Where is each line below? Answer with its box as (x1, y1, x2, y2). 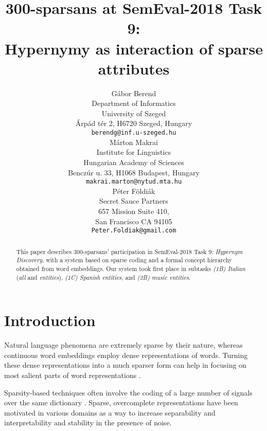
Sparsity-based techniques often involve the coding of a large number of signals (4, 387, 253, 398)
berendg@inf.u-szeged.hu (91, 129, 176, 137)
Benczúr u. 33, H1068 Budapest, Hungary (68, 167, 200, 177)
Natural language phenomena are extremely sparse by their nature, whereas (4, 339, 243, 350)
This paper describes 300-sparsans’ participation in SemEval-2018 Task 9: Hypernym (16, 247, 243, 256)
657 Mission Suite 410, (98, 205, 169, 216)
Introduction (4, 310, 96, 331)
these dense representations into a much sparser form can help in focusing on (4, 360, 246, 370)
